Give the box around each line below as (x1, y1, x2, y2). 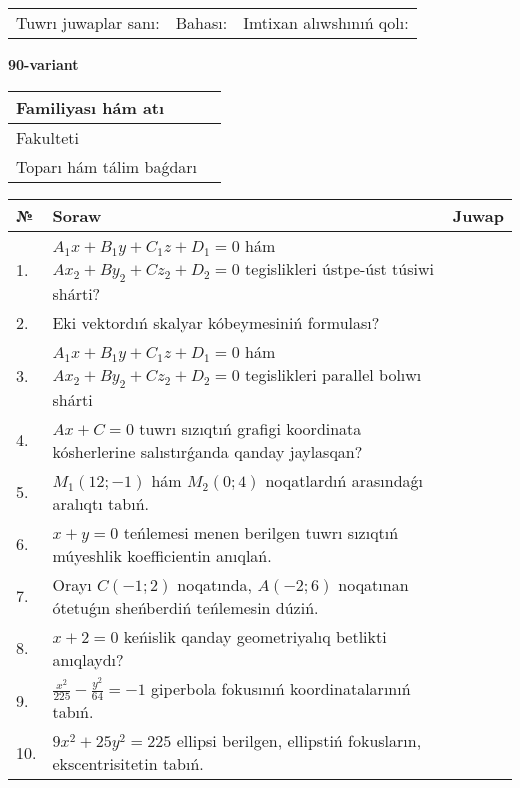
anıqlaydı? (52, 647, 124, 671)
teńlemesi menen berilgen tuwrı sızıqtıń (123, 520, 399, 544)
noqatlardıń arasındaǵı (265, 468, 424, 492)
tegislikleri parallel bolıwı (245, 362, 422, 386)
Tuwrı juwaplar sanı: (16, 11, 160, 34)
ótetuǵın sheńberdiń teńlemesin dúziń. (52, 595, 319, 619)
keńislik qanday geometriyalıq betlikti (123, 624, 387, 648)
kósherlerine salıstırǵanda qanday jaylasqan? (52, 439, 363, 463)
